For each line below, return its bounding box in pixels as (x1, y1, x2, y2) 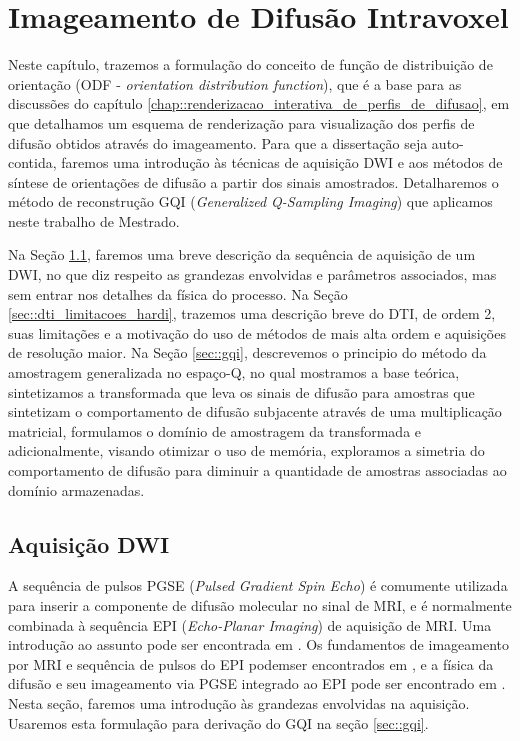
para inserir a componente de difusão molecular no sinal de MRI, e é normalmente (8, 594, 512, 615)
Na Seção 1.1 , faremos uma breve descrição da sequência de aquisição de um (8, 244, 476, 265)
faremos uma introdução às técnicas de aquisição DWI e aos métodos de (61, 152, 503, 173)
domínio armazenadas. (8, 479, 145, 500)
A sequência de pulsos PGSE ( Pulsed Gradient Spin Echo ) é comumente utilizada (8, 575, 508, 596)
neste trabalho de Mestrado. (8, 210, 180, 231)
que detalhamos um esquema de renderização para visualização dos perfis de (8, 112, 475, 133)
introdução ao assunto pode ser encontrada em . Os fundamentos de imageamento (8, 634, 509, 655)
